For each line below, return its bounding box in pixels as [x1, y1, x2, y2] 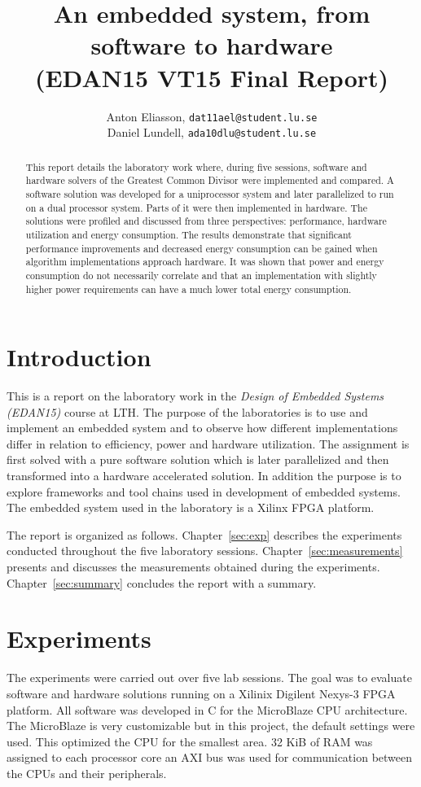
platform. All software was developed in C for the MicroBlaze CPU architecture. [7, 701, 408, 718]
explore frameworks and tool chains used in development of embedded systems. [7, 483, 401, 500]
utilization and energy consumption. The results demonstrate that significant [25, 227, 352, 241]
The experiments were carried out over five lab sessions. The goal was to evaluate [7, 669, 412, 686]
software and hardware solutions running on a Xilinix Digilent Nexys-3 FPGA [7, 684, 396, 702]
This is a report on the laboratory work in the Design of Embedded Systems [7, 387, 384, 404]
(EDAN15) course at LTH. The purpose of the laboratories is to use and [7, 403, 368, 420]
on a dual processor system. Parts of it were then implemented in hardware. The [25, 200, 367, 214]
